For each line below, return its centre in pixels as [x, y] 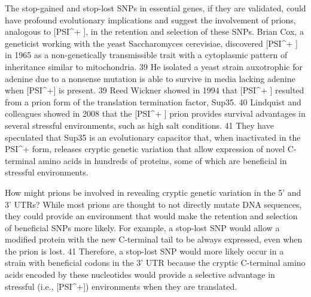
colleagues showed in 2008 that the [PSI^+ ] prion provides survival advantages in [155, 113]
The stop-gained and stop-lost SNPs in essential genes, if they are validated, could [155, 8]
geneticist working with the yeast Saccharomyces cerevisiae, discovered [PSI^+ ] [151, 43]
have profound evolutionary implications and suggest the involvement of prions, [150, 19]
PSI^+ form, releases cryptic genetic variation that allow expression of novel [145, 149]
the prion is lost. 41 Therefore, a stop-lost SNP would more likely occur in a [144, 251]
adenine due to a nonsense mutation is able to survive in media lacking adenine [150, 78]
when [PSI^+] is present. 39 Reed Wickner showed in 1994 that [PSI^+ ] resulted [155, 90]
